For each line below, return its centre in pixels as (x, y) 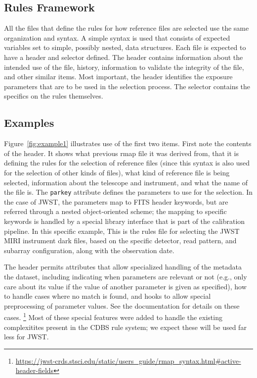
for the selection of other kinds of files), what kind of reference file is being (117, 172)
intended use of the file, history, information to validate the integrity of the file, (124, 67)
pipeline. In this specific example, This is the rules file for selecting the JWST (122, 231)
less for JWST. (26, 337)
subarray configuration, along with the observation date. (89, 250)
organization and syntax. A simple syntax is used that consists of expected (117, 37)
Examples (29, 123)
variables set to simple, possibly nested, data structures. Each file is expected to (125, 47)
